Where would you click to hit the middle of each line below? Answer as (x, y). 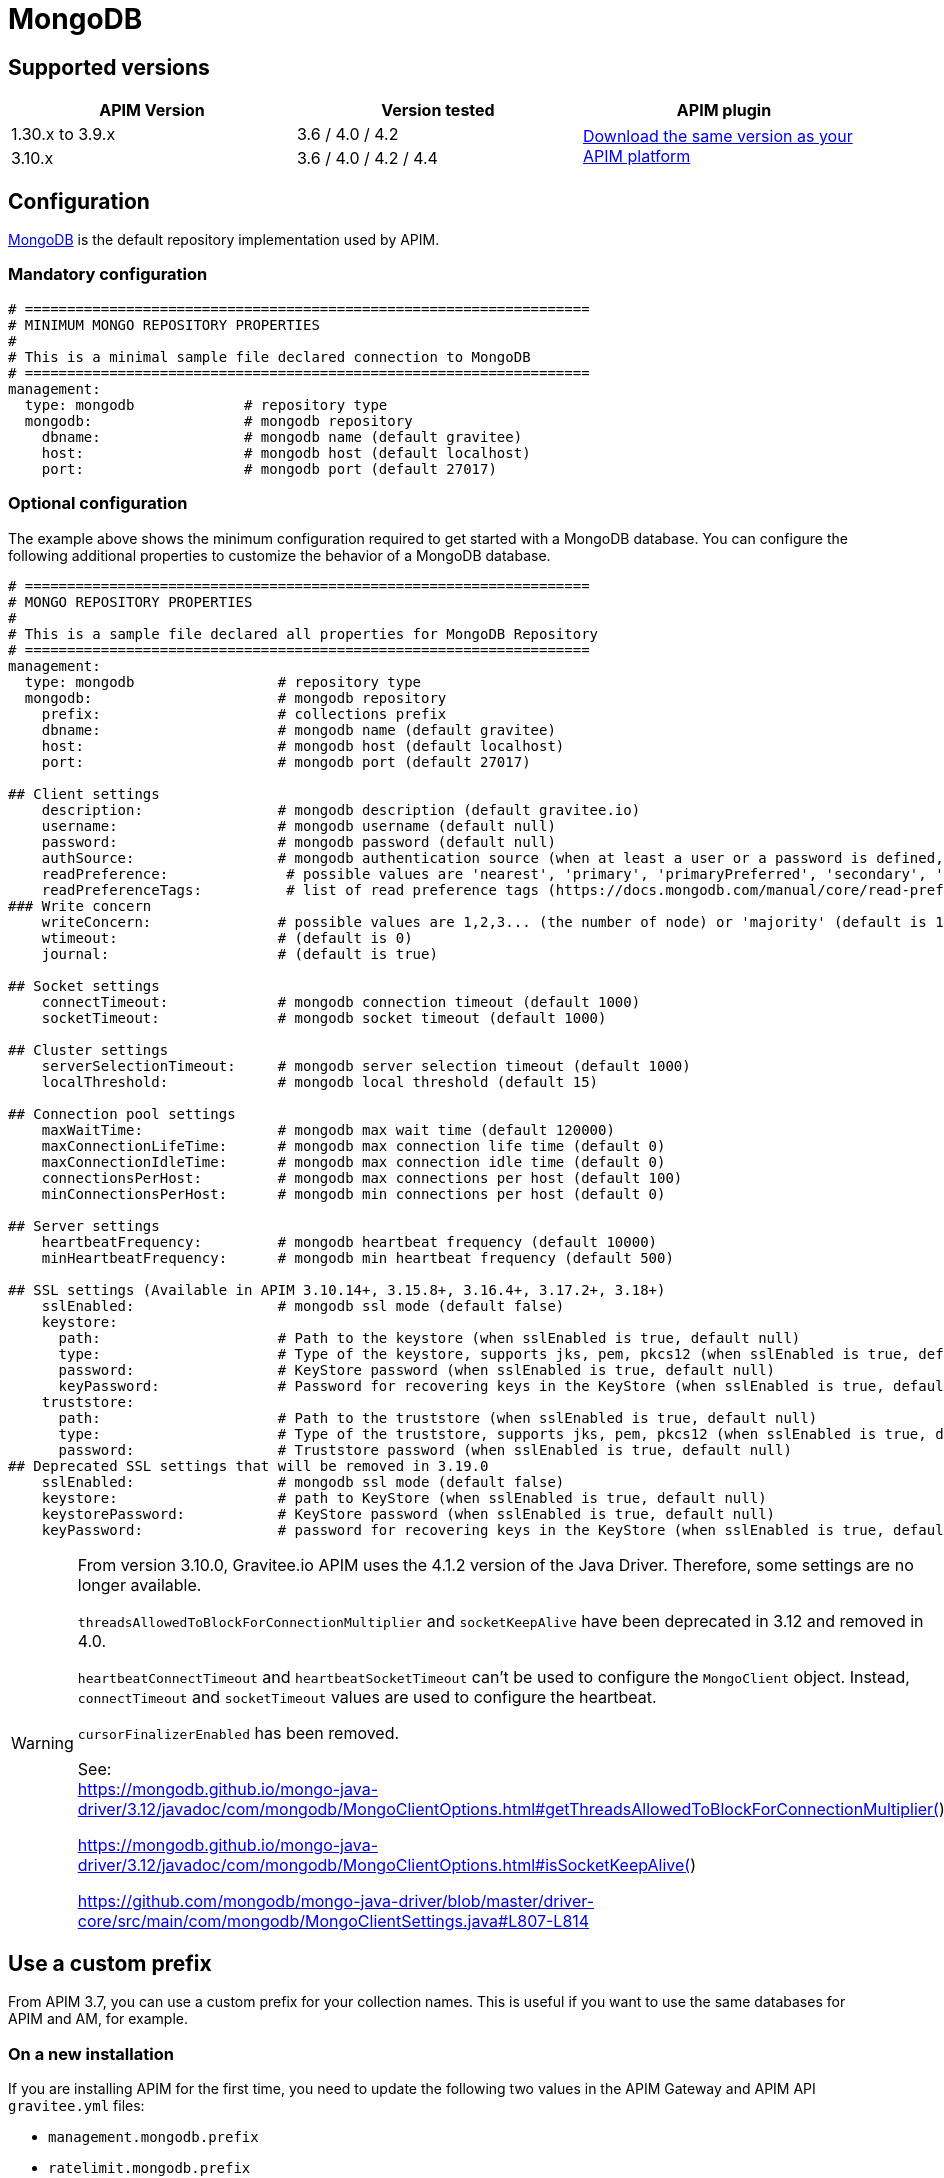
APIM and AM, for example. (98, 2019)
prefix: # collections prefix (244, 713)
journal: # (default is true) (239, 953)
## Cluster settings (88, 1049)
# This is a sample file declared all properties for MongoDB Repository (303, 633)
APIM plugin (724, 110)
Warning (42, 1742)
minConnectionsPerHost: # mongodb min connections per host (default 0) (353, 1193)
